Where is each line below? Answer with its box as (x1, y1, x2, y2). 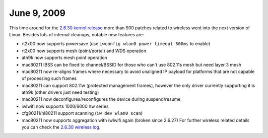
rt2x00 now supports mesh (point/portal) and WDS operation (21, 48, 146, 54)
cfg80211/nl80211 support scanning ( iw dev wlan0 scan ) (21, 110, 143, 116)
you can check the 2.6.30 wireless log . (21, 124, 101, 130)
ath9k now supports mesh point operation (21, 55, 108, 61)
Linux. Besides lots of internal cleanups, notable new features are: (9, 31, 144, 37)
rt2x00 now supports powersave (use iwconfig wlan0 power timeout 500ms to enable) (21, 41, 210, 47)
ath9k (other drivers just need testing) (21, 89, 99, 95)
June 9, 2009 (9, 7, 66, 18)
